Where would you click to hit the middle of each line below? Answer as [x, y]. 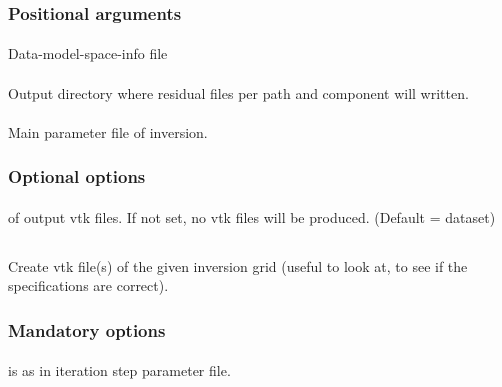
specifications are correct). [88, 285]
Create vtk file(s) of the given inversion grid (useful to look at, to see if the [238, 265]
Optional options [77, 176]
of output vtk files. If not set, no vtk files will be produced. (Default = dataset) [252, 216]
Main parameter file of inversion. [108, 131]
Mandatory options [87, 329]
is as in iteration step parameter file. [119, 370]
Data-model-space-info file [88, 53]
